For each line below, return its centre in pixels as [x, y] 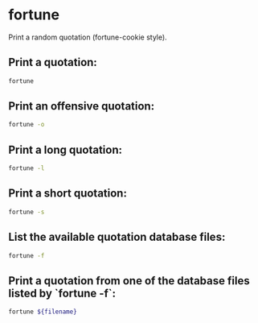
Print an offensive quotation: [82, 106]
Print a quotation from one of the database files [129, 281]
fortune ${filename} [43, 312]
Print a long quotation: [66, 149]
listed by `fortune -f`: [62, 293]
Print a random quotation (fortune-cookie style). [88, 37]
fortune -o [27, 125]
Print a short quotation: [68, 194]
